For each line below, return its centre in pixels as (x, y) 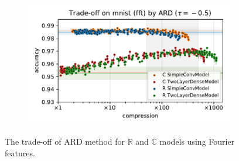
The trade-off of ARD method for (65, 141)
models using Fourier (197, 141)
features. (20, 153)
